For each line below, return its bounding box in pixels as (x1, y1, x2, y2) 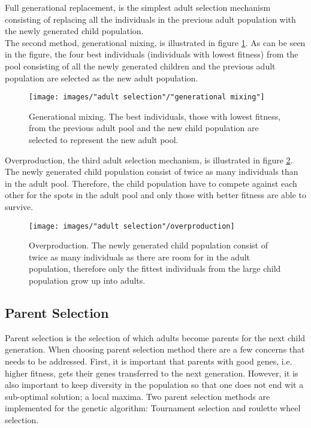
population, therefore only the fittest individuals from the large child (29, 262, 281, 275)
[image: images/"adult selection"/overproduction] (29, 221, 235, 230)
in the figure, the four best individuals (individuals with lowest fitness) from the (5, 48, 298, 60)
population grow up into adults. (29, 274, 146, 286)
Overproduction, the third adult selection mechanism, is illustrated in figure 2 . (5, 153, 293, 166)
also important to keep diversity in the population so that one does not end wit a (5, 378, 304, 391)
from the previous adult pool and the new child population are (29, 122, 259, 134)
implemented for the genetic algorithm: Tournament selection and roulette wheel (5, 402, 301, 414)
